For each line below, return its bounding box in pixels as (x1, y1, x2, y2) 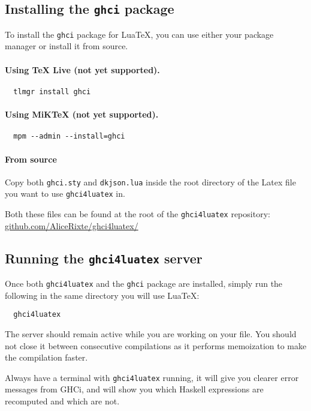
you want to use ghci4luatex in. (5, 187, 125, 200)
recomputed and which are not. (5, 395, 120, 407)
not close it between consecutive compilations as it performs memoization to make (5, 339, 307, 352)
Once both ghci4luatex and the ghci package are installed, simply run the (5, 277, 283, 290)
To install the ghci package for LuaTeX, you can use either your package (5, 28, 274, 40)
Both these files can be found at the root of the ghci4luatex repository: (5, 208, 270, 220)
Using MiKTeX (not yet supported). (5, 108, 159, 121)
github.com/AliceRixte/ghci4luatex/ (5, 219, 138, 232)
